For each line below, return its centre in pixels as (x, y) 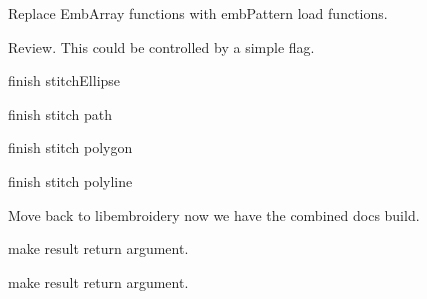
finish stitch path (60, 113)
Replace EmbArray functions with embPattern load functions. (198, 13)
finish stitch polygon (70, 147)
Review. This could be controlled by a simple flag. (161, 46)
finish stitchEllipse (64, 80)
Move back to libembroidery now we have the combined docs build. (214, 214)
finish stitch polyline (70, 180)
